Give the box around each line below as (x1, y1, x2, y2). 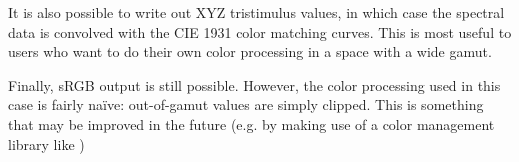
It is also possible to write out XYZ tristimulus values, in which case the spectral (8, 2, 505, 22)
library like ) (8, 133, 85, 154)
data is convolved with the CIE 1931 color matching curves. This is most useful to (8, 21, 512, 42)
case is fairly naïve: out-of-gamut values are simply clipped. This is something (8, 94, 484, 115)
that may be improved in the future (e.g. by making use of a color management (8, 113, 495, 134)
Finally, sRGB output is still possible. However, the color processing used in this (8, 74, 501, 95)
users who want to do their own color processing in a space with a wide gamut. (8, 41, 492, 62)
